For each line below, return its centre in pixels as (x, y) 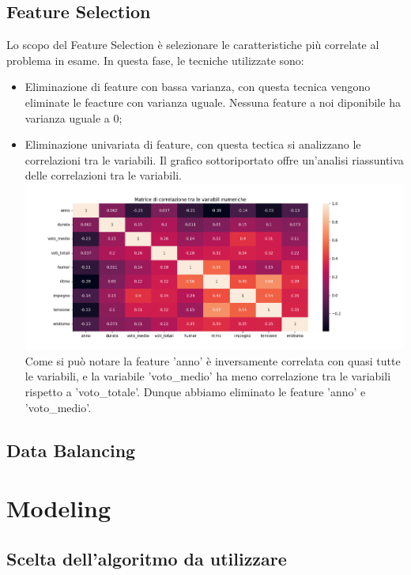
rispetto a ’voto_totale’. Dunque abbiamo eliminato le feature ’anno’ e (195, 392)
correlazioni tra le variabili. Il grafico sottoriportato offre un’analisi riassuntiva (214, 159)
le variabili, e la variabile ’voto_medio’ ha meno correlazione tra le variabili (208, 376)
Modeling (59, 508)
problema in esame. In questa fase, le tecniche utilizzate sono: (155, 60)
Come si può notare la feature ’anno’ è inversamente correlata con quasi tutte (213, 360)
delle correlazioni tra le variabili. (103, 175)
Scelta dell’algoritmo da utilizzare (147, 558)
